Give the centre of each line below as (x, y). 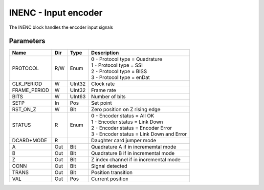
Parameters (27, 41)
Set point (101, 103)
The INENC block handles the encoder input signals (61, 27)
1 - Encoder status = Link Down (127, 122)
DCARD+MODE (30, 140)
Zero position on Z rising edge (126, 110)
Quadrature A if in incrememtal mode (134, 147)
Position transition (112, 172)
